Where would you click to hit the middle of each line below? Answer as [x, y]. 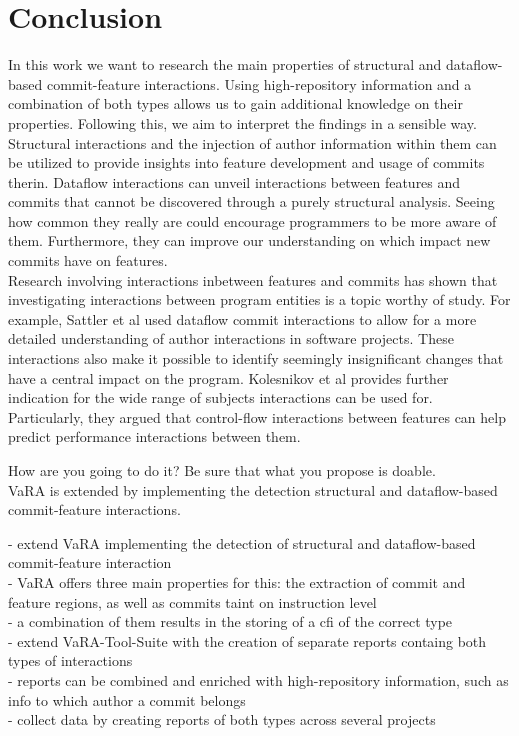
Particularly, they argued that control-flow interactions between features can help [257, 416]
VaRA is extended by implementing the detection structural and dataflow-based [253, 489]
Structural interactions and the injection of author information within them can [252, 142]
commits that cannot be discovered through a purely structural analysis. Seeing [251, 201]
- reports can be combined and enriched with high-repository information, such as [258, 679]
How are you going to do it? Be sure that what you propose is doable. [222, 470]
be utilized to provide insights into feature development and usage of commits [246, 162]
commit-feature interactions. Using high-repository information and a [259, 83]
